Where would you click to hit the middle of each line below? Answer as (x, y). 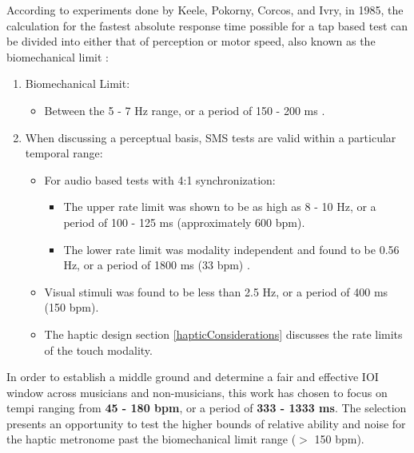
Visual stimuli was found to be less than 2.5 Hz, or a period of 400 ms (216, 291)
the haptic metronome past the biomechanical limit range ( (151, 439)
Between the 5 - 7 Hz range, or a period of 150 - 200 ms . (185, 110)
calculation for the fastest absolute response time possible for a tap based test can (207, 25)
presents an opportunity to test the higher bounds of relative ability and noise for (206, 423)
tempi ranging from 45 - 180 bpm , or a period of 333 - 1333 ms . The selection (207, 408)
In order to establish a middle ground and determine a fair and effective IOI (193, 377)
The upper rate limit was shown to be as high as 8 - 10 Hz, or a (220, 207)
